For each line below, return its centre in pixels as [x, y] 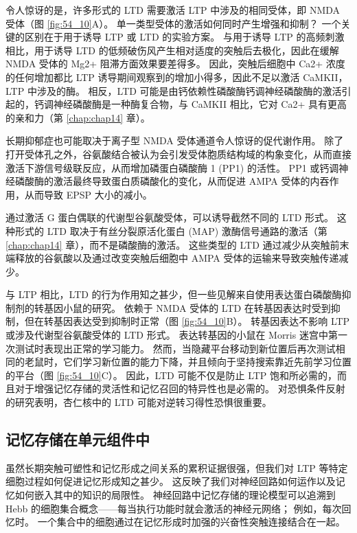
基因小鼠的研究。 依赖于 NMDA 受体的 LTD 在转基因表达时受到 [187, 307]
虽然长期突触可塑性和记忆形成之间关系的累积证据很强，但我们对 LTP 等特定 [177, 467]
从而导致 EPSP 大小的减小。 [88, 194]
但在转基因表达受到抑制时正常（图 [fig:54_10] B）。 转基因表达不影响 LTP [187, 321]
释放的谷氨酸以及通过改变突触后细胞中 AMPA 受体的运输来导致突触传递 [177, 258]
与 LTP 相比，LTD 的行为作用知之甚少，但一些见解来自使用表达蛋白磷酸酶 [174, 294]
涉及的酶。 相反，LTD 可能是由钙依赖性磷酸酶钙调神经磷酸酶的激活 [189, 90]
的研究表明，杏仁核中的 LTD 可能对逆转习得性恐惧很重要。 [139, 402]
